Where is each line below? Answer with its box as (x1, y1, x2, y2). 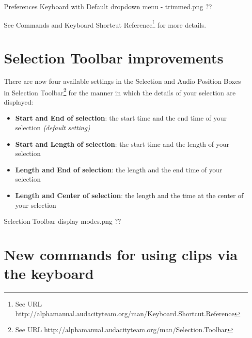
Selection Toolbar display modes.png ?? (4, 216, 121, 226)
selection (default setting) (15, 123, 90, 132)
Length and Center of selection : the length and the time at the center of (15, 190, 244, 200)
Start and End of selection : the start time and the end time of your (15, 113, 227, 123)
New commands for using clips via (4, 244, 238, 264)
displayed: (4, 96, 33, 107)
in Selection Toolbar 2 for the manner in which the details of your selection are (4, 86, 236, 97)
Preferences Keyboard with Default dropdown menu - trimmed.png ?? (4, 1, 212, 11)
